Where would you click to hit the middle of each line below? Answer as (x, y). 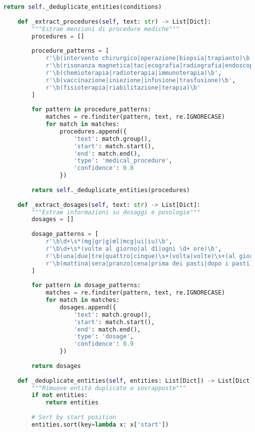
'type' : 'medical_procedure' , (123, 161)
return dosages (56, 366)
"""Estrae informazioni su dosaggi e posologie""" (116, 212)
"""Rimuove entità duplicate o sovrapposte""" (109, 388)
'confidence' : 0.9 (104, 344)
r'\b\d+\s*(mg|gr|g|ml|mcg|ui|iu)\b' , (109, 241)
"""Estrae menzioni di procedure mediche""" (105, 29)
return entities (72, 403)
